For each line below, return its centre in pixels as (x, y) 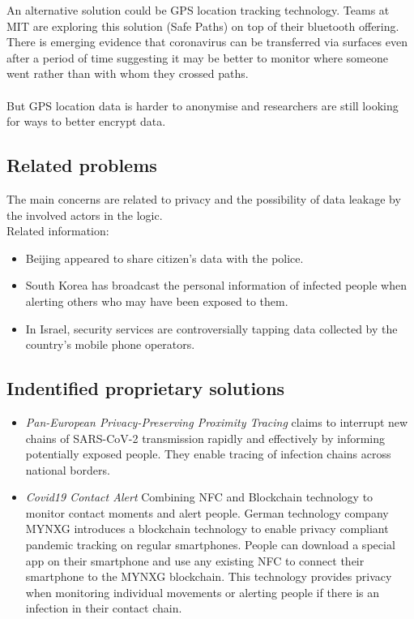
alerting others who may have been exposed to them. (157, 301)
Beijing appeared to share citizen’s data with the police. (164, 258)
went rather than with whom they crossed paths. (128, 73)
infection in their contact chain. (104, 608)
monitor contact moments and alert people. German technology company (207, 512)
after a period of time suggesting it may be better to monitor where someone (197, 57)
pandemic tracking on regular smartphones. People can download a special (210, 545)
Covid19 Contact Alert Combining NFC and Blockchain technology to (199, 497)
